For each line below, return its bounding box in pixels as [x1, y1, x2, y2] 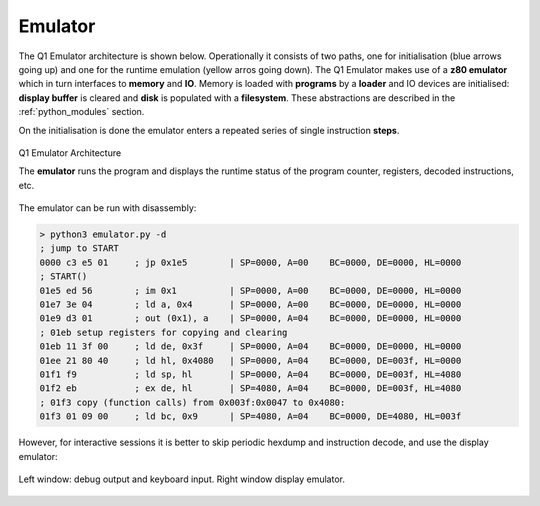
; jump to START [39, 243, 120, 254]
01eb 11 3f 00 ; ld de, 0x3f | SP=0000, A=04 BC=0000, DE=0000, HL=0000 [39, 341, 462, 352]
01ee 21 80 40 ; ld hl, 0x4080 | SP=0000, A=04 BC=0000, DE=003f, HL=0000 [39, 355, 462, 366]
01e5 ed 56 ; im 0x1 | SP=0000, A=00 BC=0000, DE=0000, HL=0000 [39, 285, 462, 296]
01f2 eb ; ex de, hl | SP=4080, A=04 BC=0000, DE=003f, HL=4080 [39, 383, 462, 394]
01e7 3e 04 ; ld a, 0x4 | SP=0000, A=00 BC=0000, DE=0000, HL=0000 [39, 299, 462, 310]
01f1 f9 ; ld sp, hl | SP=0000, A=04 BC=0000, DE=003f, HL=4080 [39, 368, 462, 380]
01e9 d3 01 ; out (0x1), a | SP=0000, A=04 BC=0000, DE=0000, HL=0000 [39, 313, 462, 324]
